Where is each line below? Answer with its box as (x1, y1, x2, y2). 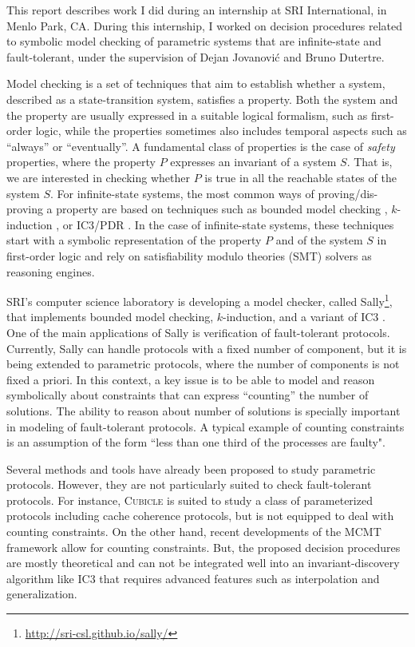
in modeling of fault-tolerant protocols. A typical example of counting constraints (6, 418, 405, 435)
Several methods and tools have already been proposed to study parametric (6, 460, 376, 477)
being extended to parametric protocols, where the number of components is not (6, 355, 400, 372)
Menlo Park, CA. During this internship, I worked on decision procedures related (6, 17, 403, 34)
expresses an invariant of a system (170, 153, 337, 170)
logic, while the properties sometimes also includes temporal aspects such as (35, 122, 407, 139)
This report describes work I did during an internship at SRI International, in (6, 2, 387, 18)
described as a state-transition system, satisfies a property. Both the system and (6, 90, 398, 107)
